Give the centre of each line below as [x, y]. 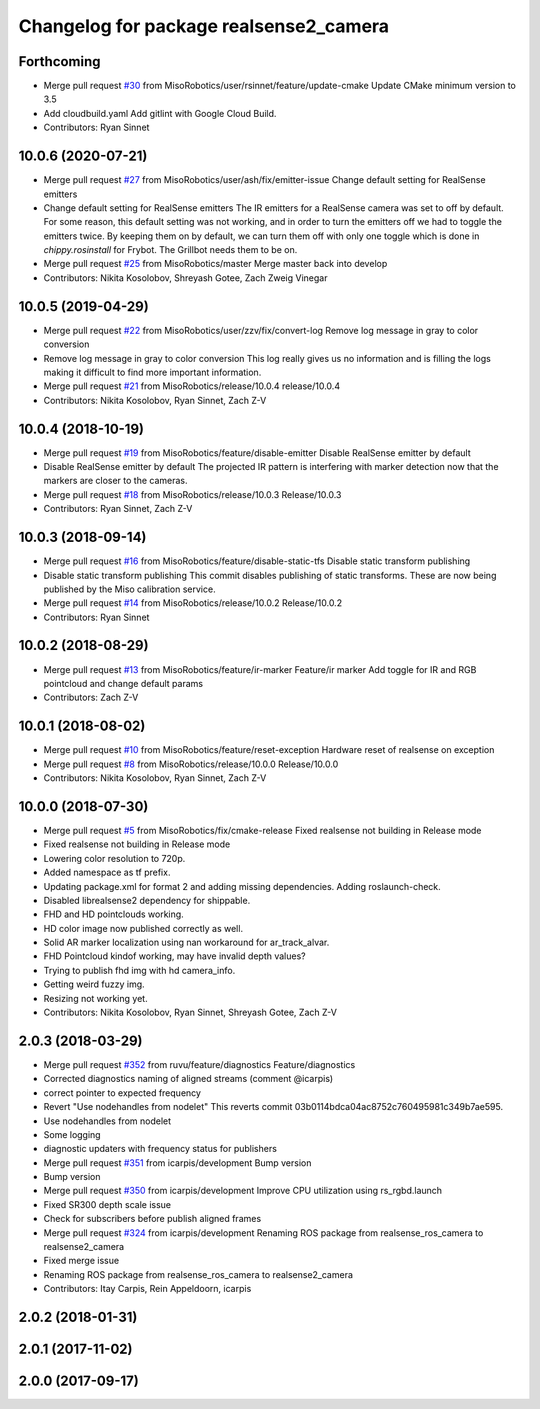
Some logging [72, 1134]
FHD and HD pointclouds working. [113, 914]
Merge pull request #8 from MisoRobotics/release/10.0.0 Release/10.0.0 [191, 764]
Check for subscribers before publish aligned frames [152, 1219]
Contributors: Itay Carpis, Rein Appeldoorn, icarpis [147, 1289]
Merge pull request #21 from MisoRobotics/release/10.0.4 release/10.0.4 [191, 386]
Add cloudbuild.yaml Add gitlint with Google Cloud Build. [160, 113]
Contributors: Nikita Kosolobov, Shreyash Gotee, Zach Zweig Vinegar [185, 277]
